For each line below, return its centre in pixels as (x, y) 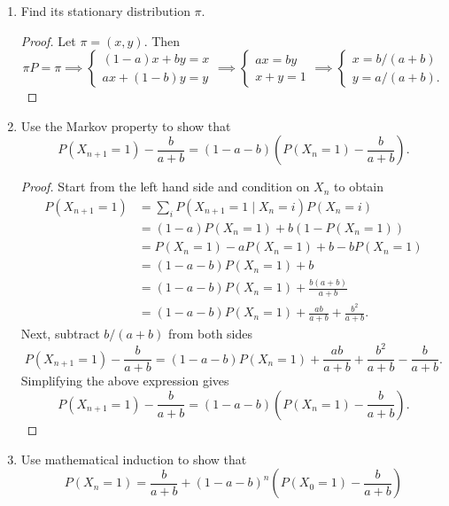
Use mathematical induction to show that (134, 459)
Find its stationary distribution (105, 11)
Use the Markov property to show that (126, 125)
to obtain (359, 187)
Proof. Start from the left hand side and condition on (165, 187)
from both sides (210, 334)
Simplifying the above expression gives (125, 381)
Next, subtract (60, 334)
